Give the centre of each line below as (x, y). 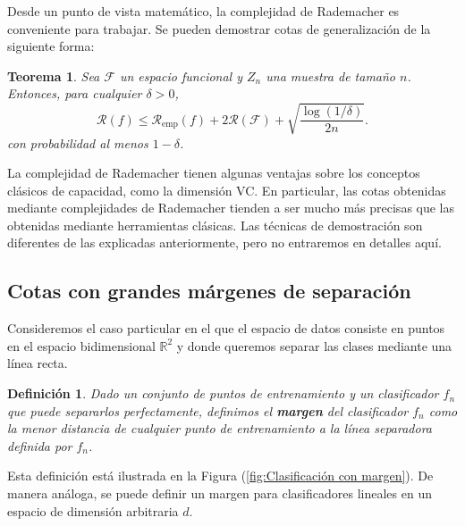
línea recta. (38, 363)
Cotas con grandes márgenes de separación (209, 291)
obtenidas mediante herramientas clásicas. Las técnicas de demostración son (215, 225)
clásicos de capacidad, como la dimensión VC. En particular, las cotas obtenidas (227, 190)
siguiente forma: (51, 46)
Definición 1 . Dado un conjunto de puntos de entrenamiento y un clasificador (223, 393)
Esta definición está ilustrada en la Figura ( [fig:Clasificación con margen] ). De (220, 476)
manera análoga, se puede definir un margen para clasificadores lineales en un (220, 493)
